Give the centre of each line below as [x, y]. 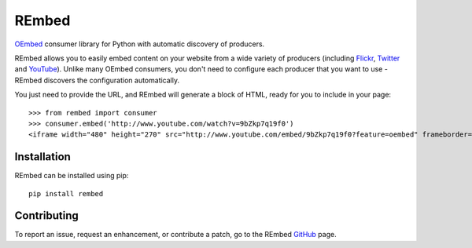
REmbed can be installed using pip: [72, 176]
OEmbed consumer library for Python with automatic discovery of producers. [140, 44]
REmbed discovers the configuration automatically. [97, 80]
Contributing [46, 216]
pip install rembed [66, 193]
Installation [42, 157]
